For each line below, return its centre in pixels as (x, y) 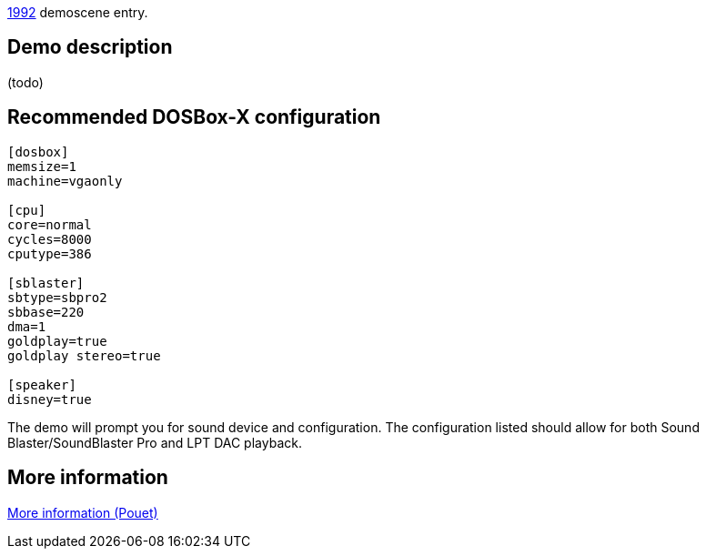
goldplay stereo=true (84, 355)
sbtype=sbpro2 (57, 297)
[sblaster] (46, 283)
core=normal (50, 224)
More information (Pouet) (83, 512)
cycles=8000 (50, 239)
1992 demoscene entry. (78, 12)
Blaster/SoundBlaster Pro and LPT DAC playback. (155, 442)
